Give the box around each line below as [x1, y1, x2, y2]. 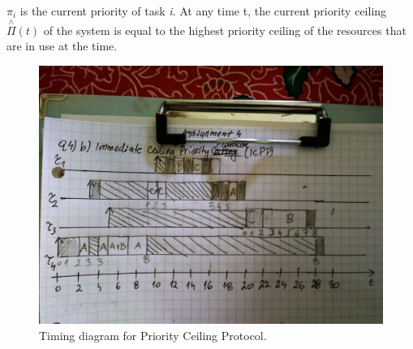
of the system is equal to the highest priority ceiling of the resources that [43, 21, 407, 38]
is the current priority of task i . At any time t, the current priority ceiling [19, 2, 387, 19]
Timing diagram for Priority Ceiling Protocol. [39, 326, 267, 343]
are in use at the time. [6, 37, 118, 54]
